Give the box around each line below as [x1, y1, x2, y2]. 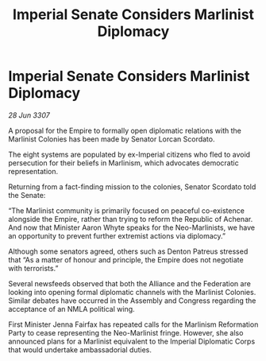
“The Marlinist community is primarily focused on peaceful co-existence [8, 205, 245, 215]
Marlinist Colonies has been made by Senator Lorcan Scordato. [8, 134, 215, 144]
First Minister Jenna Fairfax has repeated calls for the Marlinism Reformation [8, 320, 259, 329]
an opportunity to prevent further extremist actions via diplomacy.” [8, 231, 226, 240]
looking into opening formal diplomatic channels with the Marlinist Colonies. [8, 287, 256, 297]
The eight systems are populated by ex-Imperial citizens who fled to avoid [8, 149, 251, 159]
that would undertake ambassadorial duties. [8, 344, 152, 355]
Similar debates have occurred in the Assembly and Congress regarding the [8, 296, 256, 305]
